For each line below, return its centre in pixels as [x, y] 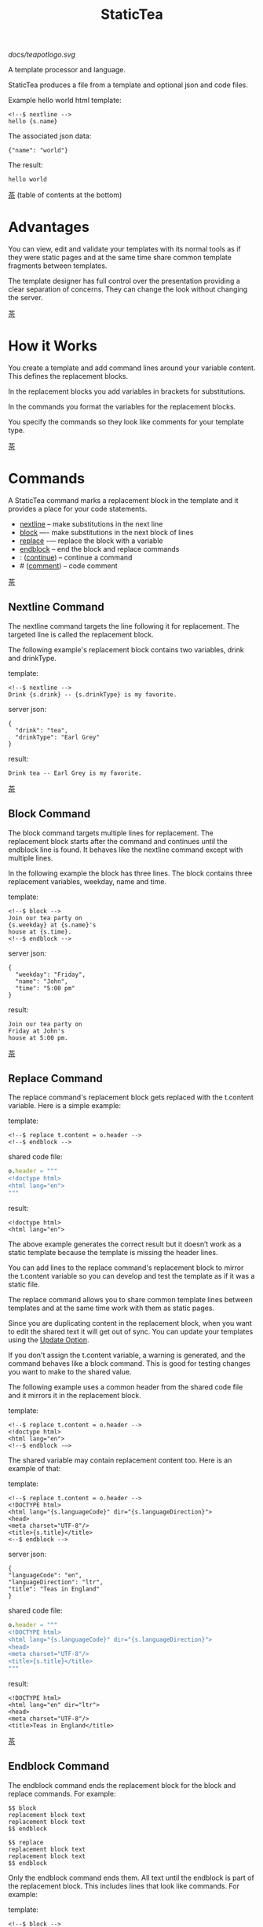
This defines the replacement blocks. [68, 376]
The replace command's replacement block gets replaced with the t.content [131, 1097]
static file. [24, 1284]
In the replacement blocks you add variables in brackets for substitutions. [127, 391]
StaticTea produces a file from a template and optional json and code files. [128, 85]
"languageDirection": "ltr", [56, 1582]
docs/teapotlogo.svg [42, 55]
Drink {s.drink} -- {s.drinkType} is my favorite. [93, 694]
